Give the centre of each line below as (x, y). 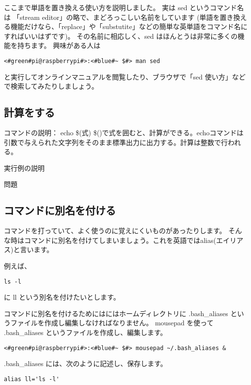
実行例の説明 (24, 168)
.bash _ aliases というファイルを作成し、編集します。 (86, 332)
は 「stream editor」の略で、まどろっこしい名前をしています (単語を (112, 17)
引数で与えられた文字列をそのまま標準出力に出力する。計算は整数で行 (116, 142)
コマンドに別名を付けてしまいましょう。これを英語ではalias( (120, 240)
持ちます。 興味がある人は (59, 45)
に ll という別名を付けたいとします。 (62, 297)
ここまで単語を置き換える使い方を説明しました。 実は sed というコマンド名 (124, 7)
